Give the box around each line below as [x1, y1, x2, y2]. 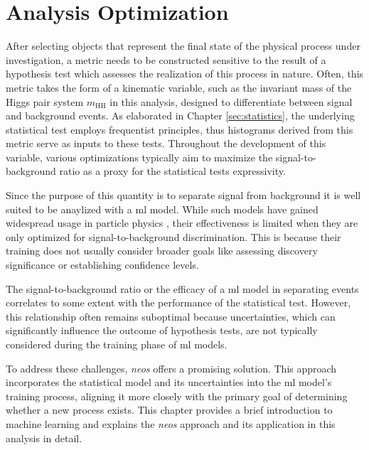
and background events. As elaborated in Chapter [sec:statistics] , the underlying [6, 108, 355, 123]
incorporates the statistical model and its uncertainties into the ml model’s [6, 375, 332, 390]
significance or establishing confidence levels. [6, 257, 199, 272]
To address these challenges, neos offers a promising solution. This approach [6, 360, 337, 375]
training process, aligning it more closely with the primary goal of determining [6, 388, 348, 403]
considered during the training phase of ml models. [6, 337, 228, 351]
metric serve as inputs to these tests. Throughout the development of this [6, 136, 326, 151]
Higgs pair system [6, 94, 84, 109]
